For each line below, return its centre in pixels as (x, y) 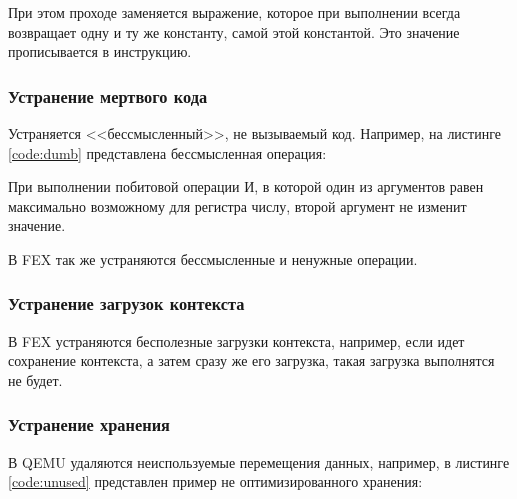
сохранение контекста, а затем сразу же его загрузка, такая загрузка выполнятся (251, 360)
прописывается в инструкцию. (100, 51)
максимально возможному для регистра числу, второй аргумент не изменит (237, 205)
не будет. (35, 379)
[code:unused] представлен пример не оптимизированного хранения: (215, 481)
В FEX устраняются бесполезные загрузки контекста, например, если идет (236, 340)
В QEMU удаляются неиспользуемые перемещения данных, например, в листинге (259, 461)
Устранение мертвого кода (108, 95)
